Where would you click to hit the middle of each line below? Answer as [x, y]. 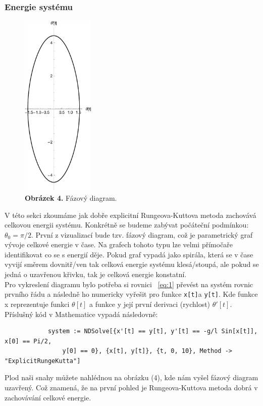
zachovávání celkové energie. [48, 397]
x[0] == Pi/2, [28, 341]
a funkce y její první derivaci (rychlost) [150, 304]
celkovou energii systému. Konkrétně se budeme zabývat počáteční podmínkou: [127, 225]
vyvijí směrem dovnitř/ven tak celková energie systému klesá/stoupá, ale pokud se [132, 264]
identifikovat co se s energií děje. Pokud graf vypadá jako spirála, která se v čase [129, 254]
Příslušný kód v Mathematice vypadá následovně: [81, 314]
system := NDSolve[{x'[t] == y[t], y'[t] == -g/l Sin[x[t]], [153, 331]
